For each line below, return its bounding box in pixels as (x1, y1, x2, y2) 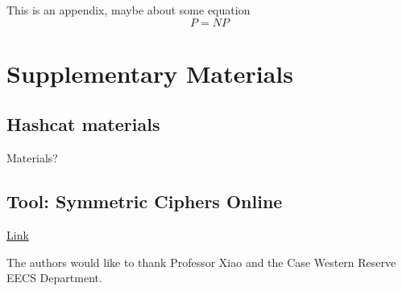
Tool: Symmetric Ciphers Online (6, 189, 283, 214)
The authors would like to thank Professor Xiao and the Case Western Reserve (6, 253, 396, 270)
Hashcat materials (6, 112, 160, 137)
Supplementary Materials (6, 56, 293, 89)
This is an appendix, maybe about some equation (6, 2, 251, 18)
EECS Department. (6, 269, 102, 286)
